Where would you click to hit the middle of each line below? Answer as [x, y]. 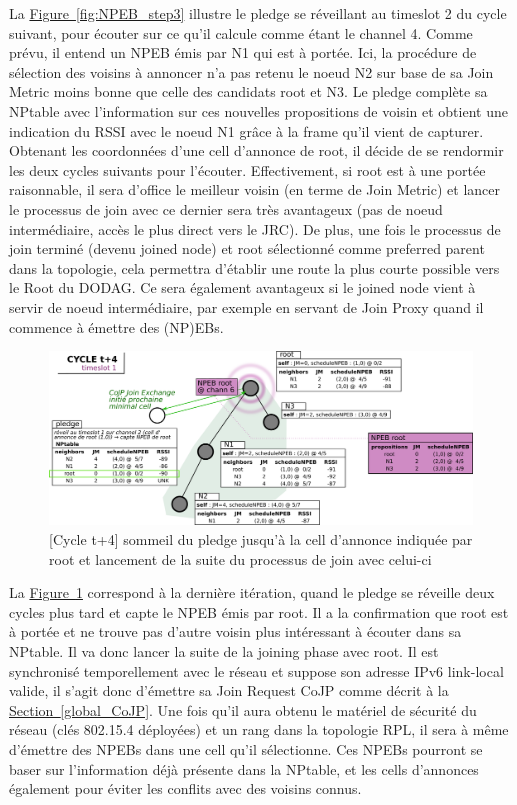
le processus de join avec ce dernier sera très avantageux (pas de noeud [226, 208]
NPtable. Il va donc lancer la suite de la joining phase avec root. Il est [224, 650]
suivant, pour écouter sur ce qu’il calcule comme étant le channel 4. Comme [241, 32]
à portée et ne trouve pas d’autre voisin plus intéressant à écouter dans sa [235, 631]
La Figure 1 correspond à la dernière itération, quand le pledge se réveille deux [252, 592]
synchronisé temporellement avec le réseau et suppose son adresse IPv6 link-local [256, 670]
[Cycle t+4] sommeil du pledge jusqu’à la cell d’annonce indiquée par [261, 539]
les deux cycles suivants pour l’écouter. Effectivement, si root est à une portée [247, 169]
